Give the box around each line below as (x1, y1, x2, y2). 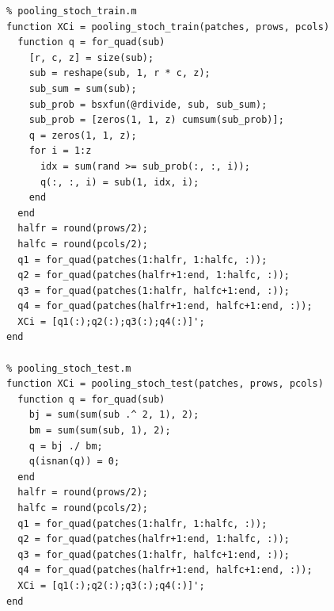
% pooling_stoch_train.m (6, 6, 137, 17)
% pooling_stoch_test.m (6, 362, 131, 374)
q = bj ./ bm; (28, 440, 103, 452)
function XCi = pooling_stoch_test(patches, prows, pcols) (6, 378, 324, 390)
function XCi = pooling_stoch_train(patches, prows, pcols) (6, 21, 330, 32)
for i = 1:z (28, 145, 92, 157)
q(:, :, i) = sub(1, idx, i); (40, 176, 199, 188)
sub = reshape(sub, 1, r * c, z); (28, 67, 211, 79)
